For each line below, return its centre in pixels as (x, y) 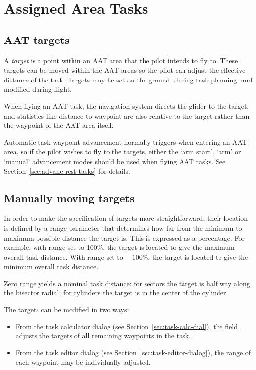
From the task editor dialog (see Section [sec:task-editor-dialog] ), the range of (133, 352)
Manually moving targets (69, 197)
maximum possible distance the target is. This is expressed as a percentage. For (124, 237)
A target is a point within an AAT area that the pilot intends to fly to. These (121, 60)
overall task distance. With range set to (64, 257)
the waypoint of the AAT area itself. (59, 125)
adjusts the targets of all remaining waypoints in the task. (103, 336)
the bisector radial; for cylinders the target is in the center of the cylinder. (116, 293)
